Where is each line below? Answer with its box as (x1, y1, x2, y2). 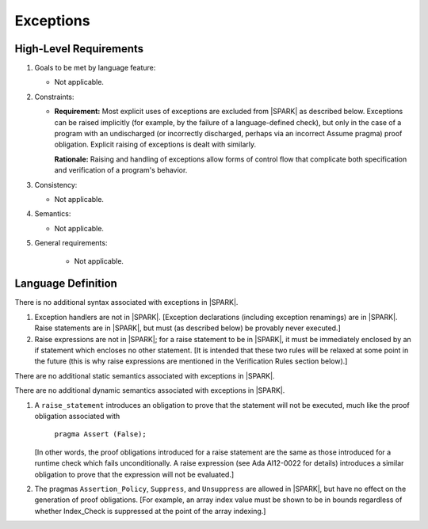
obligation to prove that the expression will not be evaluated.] (34, 470, 235, 479)
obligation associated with (34, 411, 120, 421)
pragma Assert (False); (54, 430, 147, 439)
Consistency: (34, 180, 78, 189)
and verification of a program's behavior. (54, 166, 188, 175)
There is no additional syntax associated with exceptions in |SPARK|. (14, 298, 239, 307)
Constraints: (34, 92, 75, 101)
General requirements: (34, 238, 108, 248)
